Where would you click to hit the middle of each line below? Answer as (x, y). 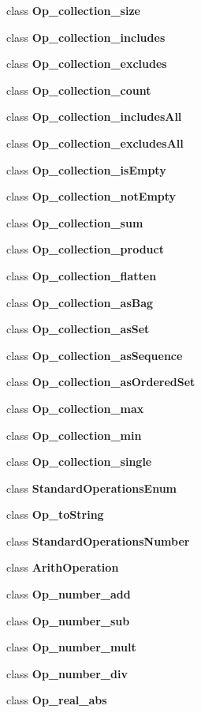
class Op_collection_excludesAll (95, 143)
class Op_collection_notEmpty (91, 196)
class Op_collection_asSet (78, 329)
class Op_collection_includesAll (94, 116)
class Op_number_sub (68, 620)
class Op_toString (55, 514)
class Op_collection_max (75, 408)
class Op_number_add (69, 594)
